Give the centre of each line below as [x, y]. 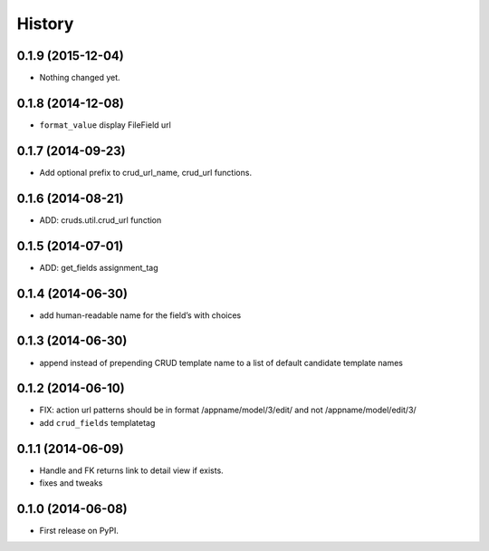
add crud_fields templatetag [97, 422]
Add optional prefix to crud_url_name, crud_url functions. [146, 172]
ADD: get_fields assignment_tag [99, 267]
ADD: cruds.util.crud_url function [101, 220]
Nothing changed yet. [80, 78]
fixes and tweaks [71, 483]
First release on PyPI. [79, 531]
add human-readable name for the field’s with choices [140, 315]
